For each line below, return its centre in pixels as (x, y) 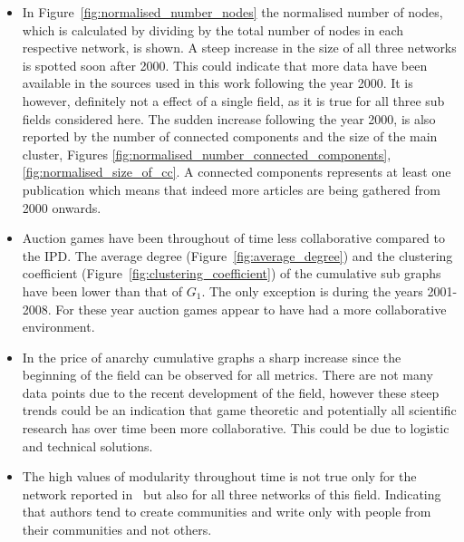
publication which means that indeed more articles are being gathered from (231, 189)
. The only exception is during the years (312, 290)
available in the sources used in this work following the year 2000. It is (217, 83)
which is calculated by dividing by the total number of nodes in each (213, 29)
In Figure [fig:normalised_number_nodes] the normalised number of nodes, (232, 12)
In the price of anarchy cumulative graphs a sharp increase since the (212, 357)
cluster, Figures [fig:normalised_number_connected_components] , (207, 154)
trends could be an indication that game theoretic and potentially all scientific (239, 410)
